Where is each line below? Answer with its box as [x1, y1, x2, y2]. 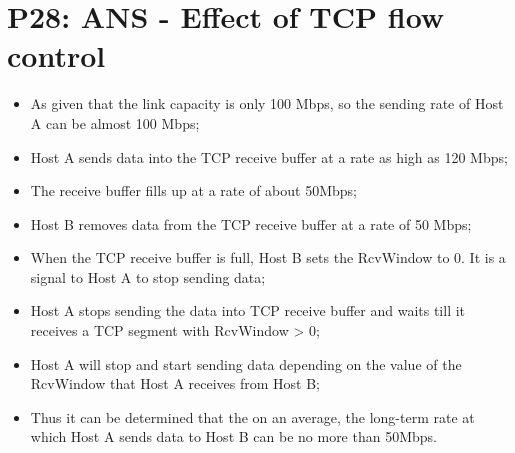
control [7, 35, 106, 76]
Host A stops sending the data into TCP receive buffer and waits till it [30, 300, 466, 321]
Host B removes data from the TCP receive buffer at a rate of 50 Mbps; [30, 213, 472, 234]
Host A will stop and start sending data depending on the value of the [30, 353, 462, 374]
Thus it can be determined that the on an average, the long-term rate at [30, 406, 475, 427]
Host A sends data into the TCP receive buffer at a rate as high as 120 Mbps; [30, 146, 508, 167]
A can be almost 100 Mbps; [30, 112, 200, 133]
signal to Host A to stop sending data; [30, 266, 266, 287]
